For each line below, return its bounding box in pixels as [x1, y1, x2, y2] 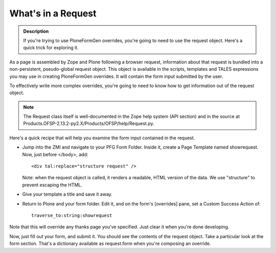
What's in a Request [9, 8, 97, 19]
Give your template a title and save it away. [22, 191, 112, 197]
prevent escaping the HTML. [22, 182, 83, 188]
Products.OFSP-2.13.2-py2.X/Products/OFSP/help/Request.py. [23, 120, 154, 126]
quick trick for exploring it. [23, 45, 79, 51]
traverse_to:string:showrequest [31, 213, 112, 218]
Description [23, 28, 49, 34]
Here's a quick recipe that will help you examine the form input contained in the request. [9, 135, 195, 141]
